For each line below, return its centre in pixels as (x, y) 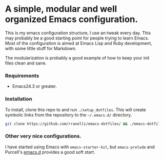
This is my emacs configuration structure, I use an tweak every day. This (78, 33)
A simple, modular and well (61, 9)
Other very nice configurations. (43, 136)
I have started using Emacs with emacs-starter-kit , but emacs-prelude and (80, 147)
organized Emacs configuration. (72, 19)
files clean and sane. (26, 63)
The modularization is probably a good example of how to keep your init (77, 58)
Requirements (22, 76)
